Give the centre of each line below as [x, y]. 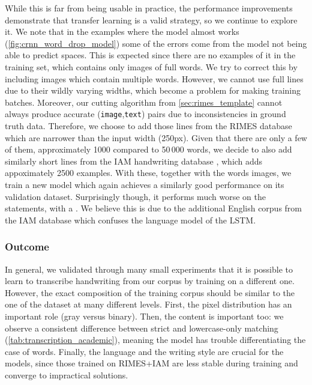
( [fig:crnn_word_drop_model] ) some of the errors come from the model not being [156, 43]
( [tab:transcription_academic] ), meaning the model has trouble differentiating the [155, 340]
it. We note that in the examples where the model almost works [122, 32]
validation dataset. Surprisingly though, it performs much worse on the [135, 196]
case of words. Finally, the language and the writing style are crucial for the [144, 351]
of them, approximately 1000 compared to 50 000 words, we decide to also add [148, 149]
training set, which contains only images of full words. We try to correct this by [151, 66]
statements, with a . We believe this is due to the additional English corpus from [154, 208]
